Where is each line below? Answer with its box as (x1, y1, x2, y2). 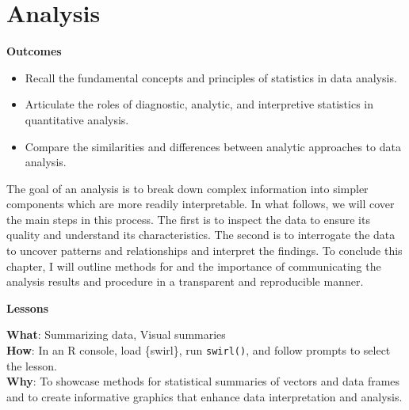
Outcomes (6, 43, 62, 59)
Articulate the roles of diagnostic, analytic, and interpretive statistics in (25, 96, 374, 112)
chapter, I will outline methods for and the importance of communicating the (6, 257, 381, 274)
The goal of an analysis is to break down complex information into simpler (6, 180, 369, 196)
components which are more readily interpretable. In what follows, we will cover (6, 196, 395, 212)
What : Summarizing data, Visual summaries (6, 326, 226, 343)
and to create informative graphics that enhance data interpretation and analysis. (6, 388, 403, 404)
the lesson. (6, 357, 57, 374)
